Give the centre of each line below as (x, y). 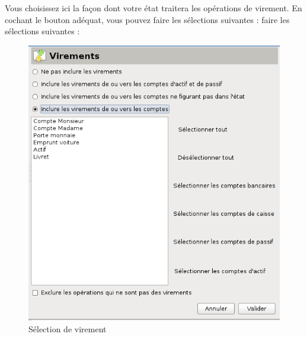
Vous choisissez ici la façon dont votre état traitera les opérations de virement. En (153, 8)
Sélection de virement (68, 328)
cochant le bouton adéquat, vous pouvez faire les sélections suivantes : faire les (147, 19)
